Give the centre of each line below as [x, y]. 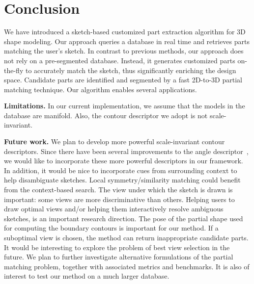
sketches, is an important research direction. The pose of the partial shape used [124, 218]
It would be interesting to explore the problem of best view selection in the [117, 247]
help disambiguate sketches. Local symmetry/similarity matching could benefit [122, 180]
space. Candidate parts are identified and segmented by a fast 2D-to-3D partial [123, 80]
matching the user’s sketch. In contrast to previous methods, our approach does [124, 51]
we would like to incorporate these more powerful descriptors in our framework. [124, 161]
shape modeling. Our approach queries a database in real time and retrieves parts [127, 41]
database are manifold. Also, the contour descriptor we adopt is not [106, 115]
